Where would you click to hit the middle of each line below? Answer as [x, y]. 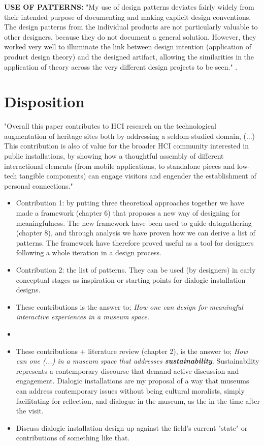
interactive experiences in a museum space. [83, 317]
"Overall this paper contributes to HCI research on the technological [110, 126]
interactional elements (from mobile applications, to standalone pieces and [120, 166]
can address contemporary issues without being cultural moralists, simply [130, 390]
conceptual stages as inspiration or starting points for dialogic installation [131, 279]
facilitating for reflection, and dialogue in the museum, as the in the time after [138, 400]
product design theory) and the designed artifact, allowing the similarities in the [129, 56]
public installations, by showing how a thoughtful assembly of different [114, 156]
